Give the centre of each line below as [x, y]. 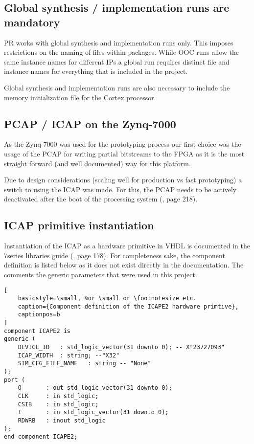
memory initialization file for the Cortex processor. [80, 97]
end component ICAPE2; [41, 437]
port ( [14, 380]
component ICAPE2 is [37, 331]
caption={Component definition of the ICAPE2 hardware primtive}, [128, 306]
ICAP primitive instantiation [79, 225]
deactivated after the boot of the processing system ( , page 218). [101, 199]
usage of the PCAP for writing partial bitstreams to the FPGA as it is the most [124, 153]
